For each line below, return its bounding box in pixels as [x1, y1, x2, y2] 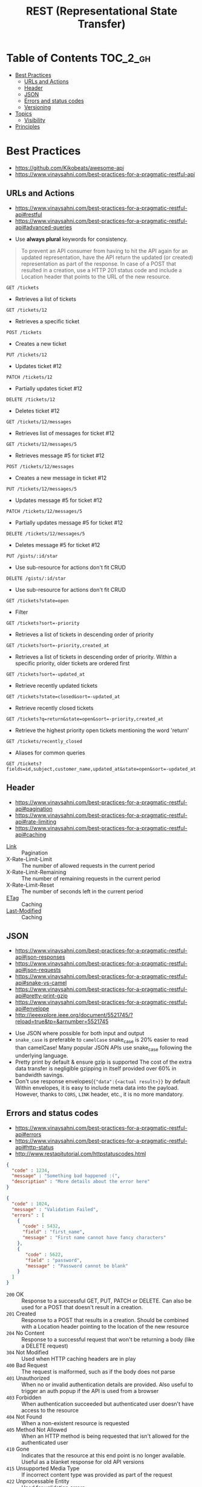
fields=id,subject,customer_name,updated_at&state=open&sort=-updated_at [6, 766, 197, 772]
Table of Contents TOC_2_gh [6, 52, 151, 65]
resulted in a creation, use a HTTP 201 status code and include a [21, 266, 183, 274]
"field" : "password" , [25, 1257, 83, 1263]
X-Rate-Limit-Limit [6, 855, 53, 862]
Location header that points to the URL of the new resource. [21, 273, 171, 280]
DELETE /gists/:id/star [6, 575, 67, 582]
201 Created [6, 1310, 36, 1317]
